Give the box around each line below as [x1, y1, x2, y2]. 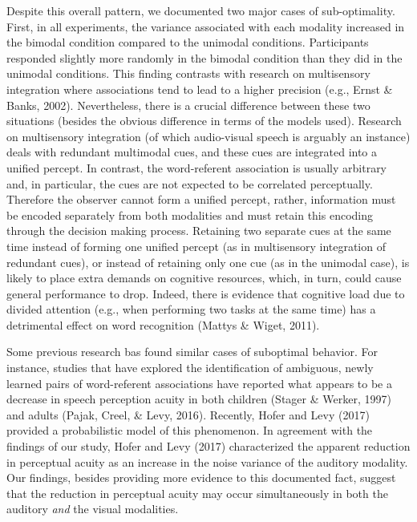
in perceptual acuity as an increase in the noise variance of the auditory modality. [6, 453, 408, 470]
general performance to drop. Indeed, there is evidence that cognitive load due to [6, 285, 405, 301]
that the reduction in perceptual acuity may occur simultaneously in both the [6, 484, 388, 501]
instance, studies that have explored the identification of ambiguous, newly [6, 359, 374, 376]
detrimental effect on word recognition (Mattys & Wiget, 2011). [6, 316, 320, 333]
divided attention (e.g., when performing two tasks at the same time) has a [6, 301, 376, 318]
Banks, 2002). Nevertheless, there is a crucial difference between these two [6, 96, 370, 113]
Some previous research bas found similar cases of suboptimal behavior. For [6, 343, 378, 360]
